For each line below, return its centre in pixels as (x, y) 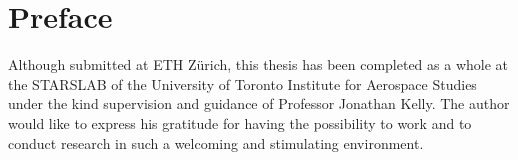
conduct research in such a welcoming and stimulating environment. (216, 142)
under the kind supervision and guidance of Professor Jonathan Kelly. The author (259, 103)
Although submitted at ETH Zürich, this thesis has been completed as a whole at (258, 64)
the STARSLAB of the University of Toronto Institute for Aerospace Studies (242, 83)
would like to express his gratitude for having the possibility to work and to (240, 122)
